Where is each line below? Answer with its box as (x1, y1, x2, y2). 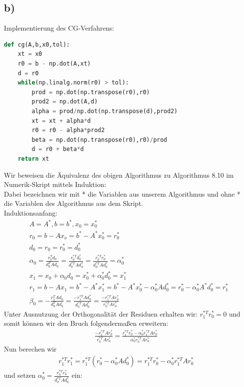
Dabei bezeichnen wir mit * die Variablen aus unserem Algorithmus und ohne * (4, 188, 241, 199)
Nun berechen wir (4, 343, 57, 353)
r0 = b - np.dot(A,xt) (17, 60, 91, 67)
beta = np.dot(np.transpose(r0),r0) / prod (32, 136, 167, 143)
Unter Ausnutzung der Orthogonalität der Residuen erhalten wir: (4, 308, 198, 319)
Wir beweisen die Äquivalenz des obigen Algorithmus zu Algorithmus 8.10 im (4, 169, 234, 180)
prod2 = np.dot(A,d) (32, 98, 98, 105)
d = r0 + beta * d (32, 146, 84, 153)
